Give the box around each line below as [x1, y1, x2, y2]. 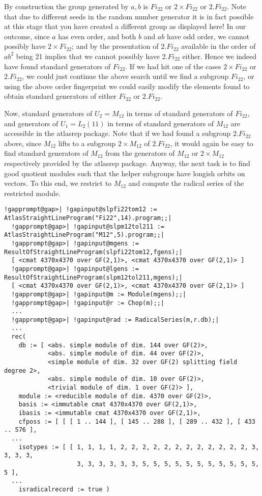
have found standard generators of [4, 61, 111, 71]
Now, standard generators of [4, 107, 93, 118]
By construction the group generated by [4, 1, 129, 11]
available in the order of [181, 41, 256, 51]
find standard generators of [4, 148, 89, 158]
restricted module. [4, 187, 61, 198]
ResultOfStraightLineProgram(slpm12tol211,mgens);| [4, 273, 183, 281]
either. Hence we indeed [182, 50, 257, 61]
